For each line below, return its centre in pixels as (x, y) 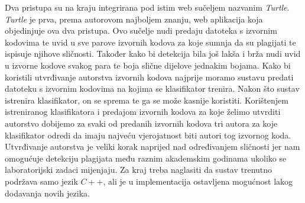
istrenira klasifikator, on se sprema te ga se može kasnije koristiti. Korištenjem (147, 100)
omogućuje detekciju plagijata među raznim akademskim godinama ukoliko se (146, 158)
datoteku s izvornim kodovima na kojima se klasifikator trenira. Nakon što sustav (152, 88)
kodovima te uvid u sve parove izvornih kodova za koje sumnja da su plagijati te (150, 42)
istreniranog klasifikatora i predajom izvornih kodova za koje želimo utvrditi (143, 112)
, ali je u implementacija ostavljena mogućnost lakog (198, 181)
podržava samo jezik (41, 181)
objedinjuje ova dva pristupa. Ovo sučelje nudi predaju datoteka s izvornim (141, 30)
